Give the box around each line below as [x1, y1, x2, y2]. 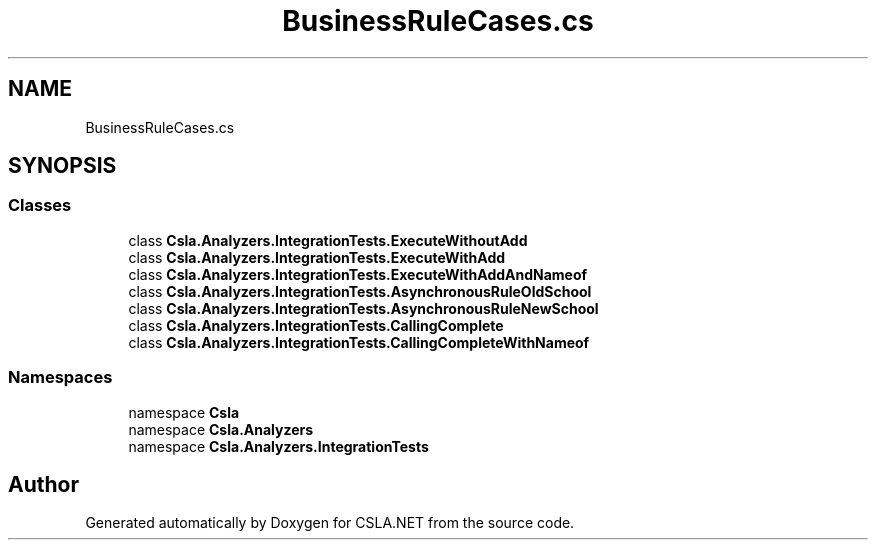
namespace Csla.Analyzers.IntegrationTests [128, 437, 429, 455]
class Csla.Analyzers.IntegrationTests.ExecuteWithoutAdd [128, 231, 528, 249]
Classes [8, 195, 72, 216]
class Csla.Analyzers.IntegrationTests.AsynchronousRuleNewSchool [128, 299, 599, 317]
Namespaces [8, 367, 113, 388]
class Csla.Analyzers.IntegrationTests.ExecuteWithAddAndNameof [128, 265, 588, 283]
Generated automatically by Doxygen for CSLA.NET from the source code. [85, 514, 575, 532]
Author [8, 471, 79, 497]
